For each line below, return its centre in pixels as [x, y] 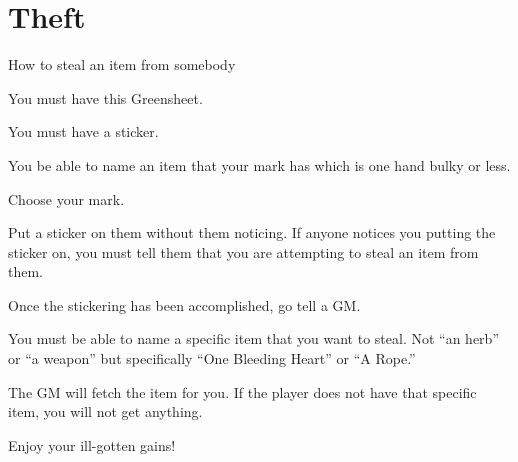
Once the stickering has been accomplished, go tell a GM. [184, 304]
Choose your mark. [66, 198]
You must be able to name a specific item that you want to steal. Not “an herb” [253, 338]
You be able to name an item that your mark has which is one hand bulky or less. [259, 164]
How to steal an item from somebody [122, 64]
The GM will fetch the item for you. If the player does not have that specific [242, 391]
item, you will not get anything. [105, 411]
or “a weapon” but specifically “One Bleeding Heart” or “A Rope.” [212, 358]
